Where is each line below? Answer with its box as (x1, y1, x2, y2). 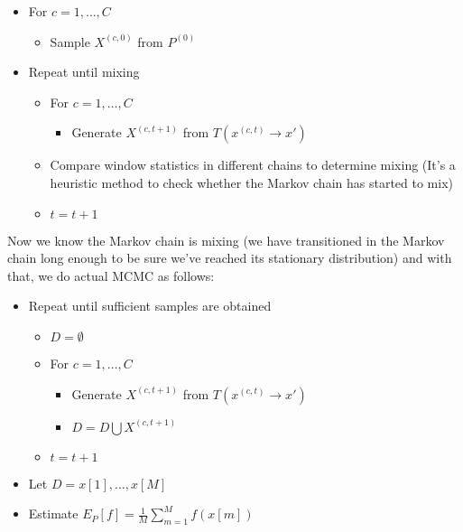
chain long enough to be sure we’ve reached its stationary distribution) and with (7, 248, 452, 267)
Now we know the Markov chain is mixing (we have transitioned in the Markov (7, 230, 445, 249)
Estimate (28, 504, 79, 523)
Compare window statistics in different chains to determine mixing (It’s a (50, 155, 456, 174)
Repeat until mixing (28, 62, 140, 81)
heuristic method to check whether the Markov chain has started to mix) (50, 173, 454, 191)
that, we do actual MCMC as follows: (7, 266, 215, 285)
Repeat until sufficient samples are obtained (28, 296, 272, 315)
